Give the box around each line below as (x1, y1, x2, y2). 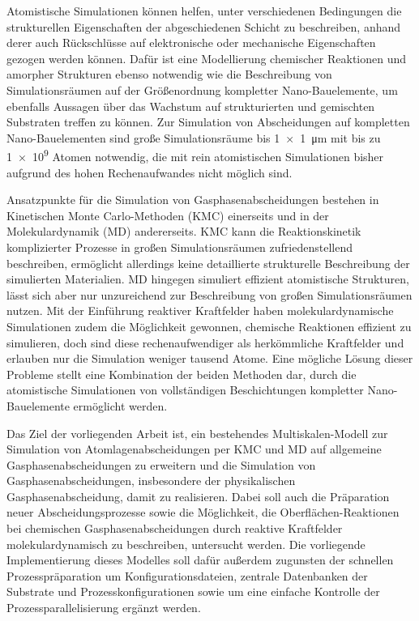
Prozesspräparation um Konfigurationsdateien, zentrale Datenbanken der (6, 567, 368, 584)
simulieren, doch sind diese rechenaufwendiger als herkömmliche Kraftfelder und (6, 334, 404, 351)
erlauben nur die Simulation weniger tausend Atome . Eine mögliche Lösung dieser (6, 350, 413, 367)
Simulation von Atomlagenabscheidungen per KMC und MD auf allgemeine (6, 440, 382, 457)
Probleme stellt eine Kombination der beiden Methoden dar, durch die (6, 365, 357, 382)
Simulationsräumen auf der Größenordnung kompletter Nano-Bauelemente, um (6, 81, 398, 98)
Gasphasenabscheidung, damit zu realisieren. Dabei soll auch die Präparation (6, 487, 390, 504)
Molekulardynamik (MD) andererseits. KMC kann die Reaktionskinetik (6, 223, 361, 240)
